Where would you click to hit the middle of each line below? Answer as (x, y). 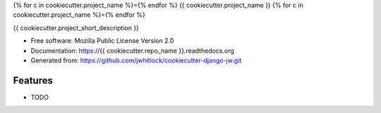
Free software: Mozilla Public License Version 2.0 (102, 41)
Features (33, 80)
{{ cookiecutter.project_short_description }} (76, 27)
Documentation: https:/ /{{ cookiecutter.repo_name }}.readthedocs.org (132, 51)
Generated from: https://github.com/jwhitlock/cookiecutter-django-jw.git (136, 60)
